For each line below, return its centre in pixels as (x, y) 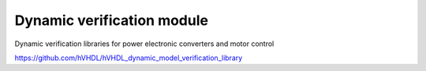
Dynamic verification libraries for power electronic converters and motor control (144, 44)
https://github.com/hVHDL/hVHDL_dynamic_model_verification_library (129, 58)
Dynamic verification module (112, 20)
